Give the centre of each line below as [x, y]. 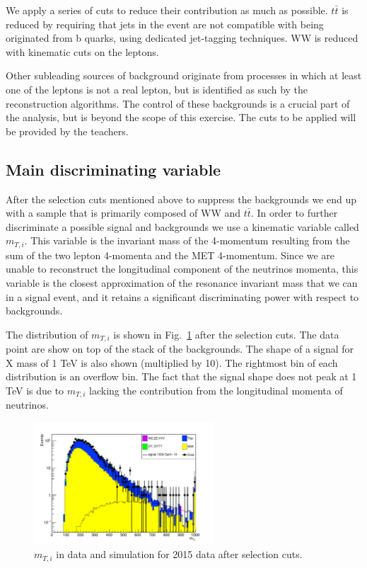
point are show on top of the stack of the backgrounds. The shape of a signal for [180, 349]
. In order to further [294, 213]
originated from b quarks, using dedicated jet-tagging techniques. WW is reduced [182, 38]
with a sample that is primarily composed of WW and [123, 213]
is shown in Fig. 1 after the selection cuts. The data [226, 334]
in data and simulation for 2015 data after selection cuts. [179, 554]
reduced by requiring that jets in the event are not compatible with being [165, 24]
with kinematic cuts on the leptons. [82, 51]
